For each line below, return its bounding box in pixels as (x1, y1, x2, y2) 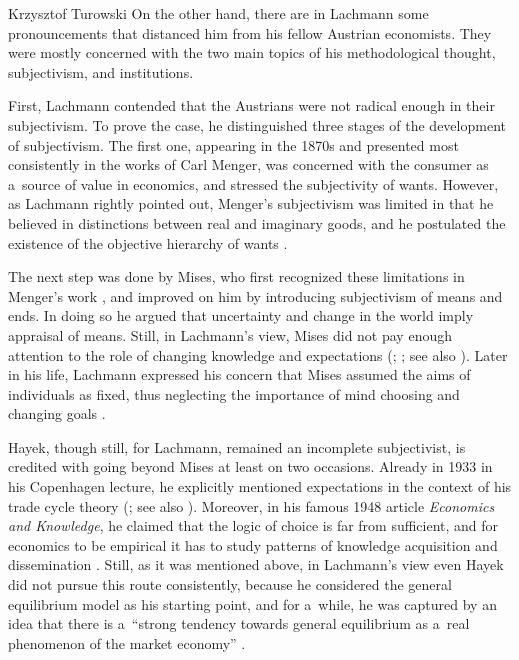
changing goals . (8, 403, 106, 424)
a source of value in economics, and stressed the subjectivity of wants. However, (8, 173, 499, 194)
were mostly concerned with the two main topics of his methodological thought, (8, 42, 496, 63)
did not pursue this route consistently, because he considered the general (8, 574, 452, 595)
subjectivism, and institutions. (8, 61, 194, 82)
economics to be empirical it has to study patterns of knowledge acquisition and (8, 534, 498, 555)
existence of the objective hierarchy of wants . (8, 232, 288, 253)
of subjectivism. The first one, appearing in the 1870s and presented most (8, 134, 459, 155)
